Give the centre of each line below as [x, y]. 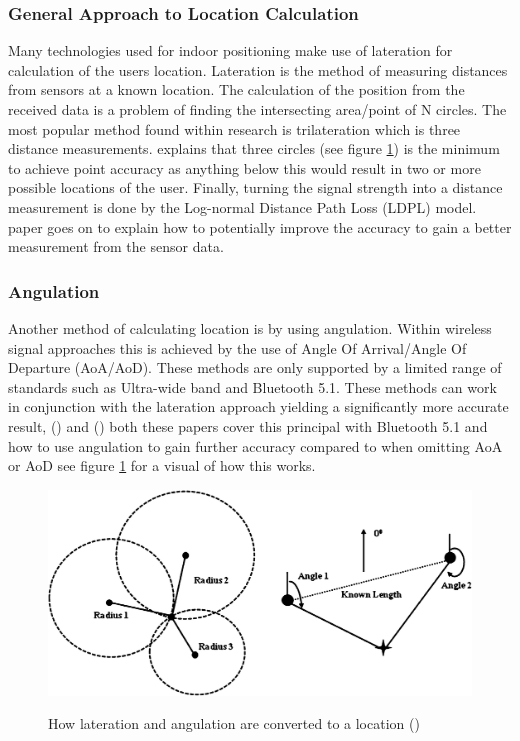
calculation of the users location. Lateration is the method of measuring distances [258, 69]
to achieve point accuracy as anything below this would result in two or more [244, 167]
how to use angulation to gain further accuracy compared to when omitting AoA [255, 445]
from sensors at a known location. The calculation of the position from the [236, 89]
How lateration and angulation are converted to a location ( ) [234, 723]
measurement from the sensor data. [116, 246]
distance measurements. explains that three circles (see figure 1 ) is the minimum [254, 148]
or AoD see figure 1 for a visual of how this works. [162, 465]
